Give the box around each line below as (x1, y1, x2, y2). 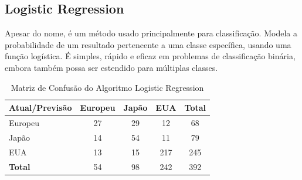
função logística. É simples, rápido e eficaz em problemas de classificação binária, (5, 50, 296, 62)
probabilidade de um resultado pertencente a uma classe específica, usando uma (5, 38, 291, 50)
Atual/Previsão (9, 101, 72, 114)
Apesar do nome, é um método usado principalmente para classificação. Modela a (5, 27, 297, 39)
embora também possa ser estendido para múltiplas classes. (5, 61, 218, 73)
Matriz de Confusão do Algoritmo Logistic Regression (11, 81, 204, 93)
